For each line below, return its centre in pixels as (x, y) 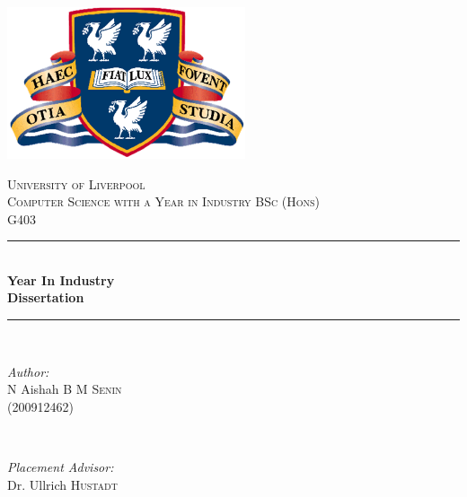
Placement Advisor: (61, 467)
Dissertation (46, 297)
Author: (28, 371)
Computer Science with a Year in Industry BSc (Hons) (164, 201)
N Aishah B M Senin (65, 389)
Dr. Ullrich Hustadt (62, 484)
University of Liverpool (76, 183)
